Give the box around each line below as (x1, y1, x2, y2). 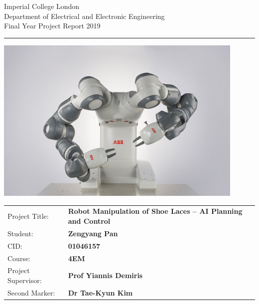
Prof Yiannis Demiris (68, 270, 143, 281)
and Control (68, 216, 111, 226)
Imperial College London (4, 1, 80, 11)
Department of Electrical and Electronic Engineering (4, 10, 165, 21)
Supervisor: (7, 275, 42, 286)
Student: (7, 228, 33, 238)
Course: (7, 253, 31, 263)
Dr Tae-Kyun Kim (68, 287, 133, 298)
